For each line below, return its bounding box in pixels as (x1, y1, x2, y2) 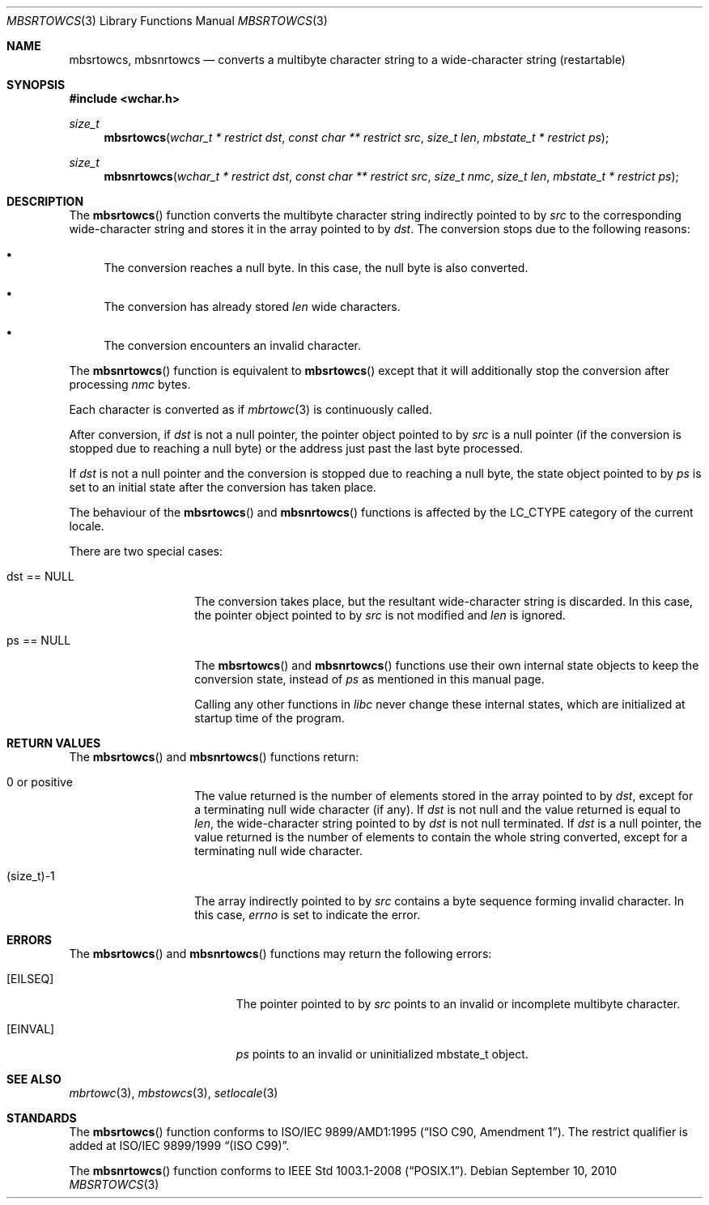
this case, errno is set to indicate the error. (194, 908, 421, 922)
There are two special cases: (69, 544, 223, 558)
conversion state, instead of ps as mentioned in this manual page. (194, 672, 545, 686)
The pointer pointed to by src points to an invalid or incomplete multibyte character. (236, 997, 681, 1011)
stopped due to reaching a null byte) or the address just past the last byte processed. (69, 441, 524, 455)
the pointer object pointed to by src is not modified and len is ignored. (194, 608, 566, 622)
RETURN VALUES (6, 736, 101, 750)
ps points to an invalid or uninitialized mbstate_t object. (236, 1047, 529, 1061)
